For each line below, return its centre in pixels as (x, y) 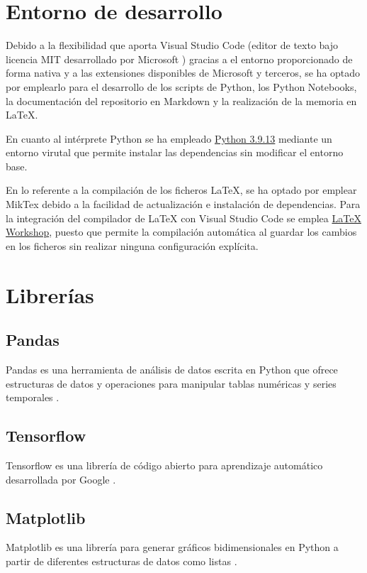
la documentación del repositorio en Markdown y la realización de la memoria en (181, 100)
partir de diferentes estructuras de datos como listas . (122, 561)
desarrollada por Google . (61, 479)
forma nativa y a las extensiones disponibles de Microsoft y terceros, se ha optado (183, 73)
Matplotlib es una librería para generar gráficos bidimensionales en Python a (172, 547)
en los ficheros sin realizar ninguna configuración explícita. (132, 245)
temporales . (33, 397)
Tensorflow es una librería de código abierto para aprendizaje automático (164, 465)
